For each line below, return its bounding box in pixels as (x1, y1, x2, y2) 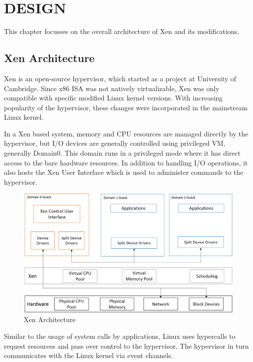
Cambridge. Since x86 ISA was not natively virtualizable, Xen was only (4, 83, 220, 93)
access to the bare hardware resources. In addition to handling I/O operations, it (4, 157, 248, 167)
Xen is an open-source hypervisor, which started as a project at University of (4, 73, 236, 83)
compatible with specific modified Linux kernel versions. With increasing (4, 93, 223, 103)
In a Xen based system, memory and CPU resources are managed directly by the (4, 128, 249, 138)
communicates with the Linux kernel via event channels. (4, 350, 173, 361)
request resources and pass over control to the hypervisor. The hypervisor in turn (4, 340, 249, 351)
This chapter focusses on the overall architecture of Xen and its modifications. (4, 26, 240, 36)
